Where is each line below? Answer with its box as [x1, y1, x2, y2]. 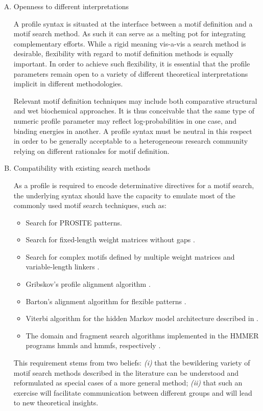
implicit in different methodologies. [13, 78, 123, 89]
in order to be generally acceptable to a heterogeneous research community [13, 135, 248, 146]
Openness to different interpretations [13, 1, 129, 11]
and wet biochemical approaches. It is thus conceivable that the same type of [13, 105, 255, 116]
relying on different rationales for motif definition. [13, 145, 170, 156]
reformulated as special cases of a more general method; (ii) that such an [13, 377, 243, 388]
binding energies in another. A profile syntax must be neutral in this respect [13, 125, 252, 136]
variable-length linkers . [26, 261, 100, 272]
